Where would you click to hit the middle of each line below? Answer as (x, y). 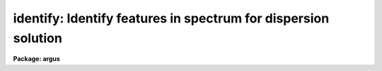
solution (38, 38)
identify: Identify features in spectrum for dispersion (171, 18)
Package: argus (36, 59)
